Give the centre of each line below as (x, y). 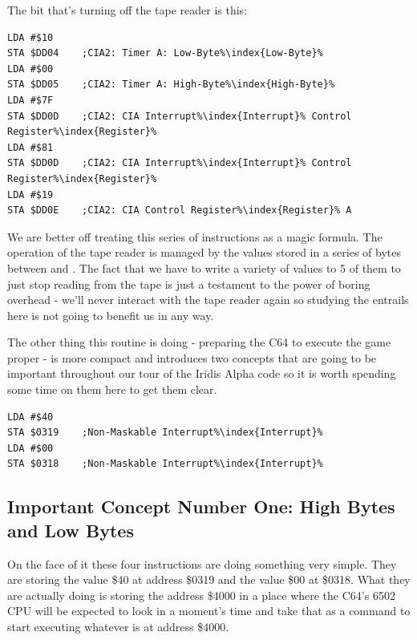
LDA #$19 (30, 194)
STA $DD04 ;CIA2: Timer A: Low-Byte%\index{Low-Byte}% (165, 53)
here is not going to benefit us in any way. (111, 315)
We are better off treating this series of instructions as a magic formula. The (195, 236)
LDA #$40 (30, 417)
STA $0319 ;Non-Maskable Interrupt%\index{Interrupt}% (165, 433)
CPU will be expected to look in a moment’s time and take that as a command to (209, 611)
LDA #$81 (30, 147)
